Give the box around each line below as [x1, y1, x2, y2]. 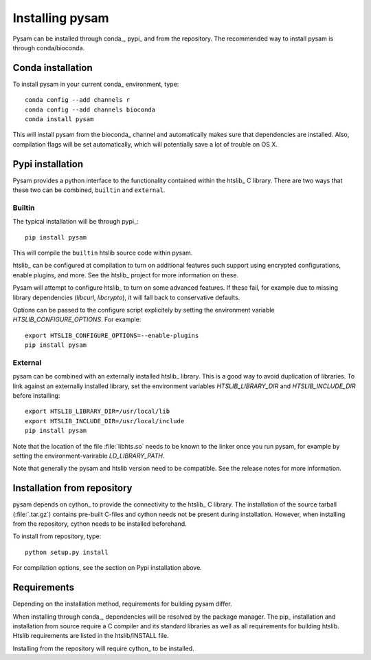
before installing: [12, 392, 60, 400]
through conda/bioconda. [12, 43, 85, 52]
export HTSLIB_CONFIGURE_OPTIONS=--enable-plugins [25, 331, 199, 339]
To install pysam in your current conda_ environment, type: [12, 80, 179, 88]
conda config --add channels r [25, 96, 131, 104]
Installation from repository [12, 482, 133, 494]
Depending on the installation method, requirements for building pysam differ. [12, 599, 233, 608]
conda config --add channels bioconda [25, 105, 156, 114]
